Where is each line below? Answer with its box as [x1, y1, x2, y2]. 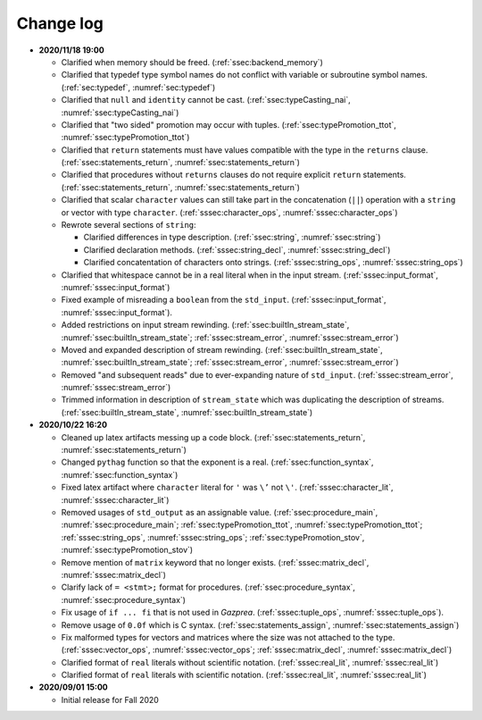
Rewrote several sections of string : [61, 220, 196, 230]
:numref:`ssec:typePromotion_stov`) [61, 545, 194, 556]
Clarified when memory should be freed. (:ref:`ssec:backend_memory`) [61, 56, 323, 67]
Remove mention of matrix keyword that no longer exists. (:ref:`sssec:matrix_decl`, [61, 557, 370, 567]
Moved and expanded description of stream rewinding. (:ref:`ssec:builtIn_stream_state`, [61, 344, 383, 355]
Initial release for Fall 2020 [61, 694, 160, 705]
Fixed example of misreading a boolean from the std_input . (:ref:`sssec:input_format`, [61, 295, 387, 306]
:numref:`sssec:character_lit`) [61, 494, 170, 505]
